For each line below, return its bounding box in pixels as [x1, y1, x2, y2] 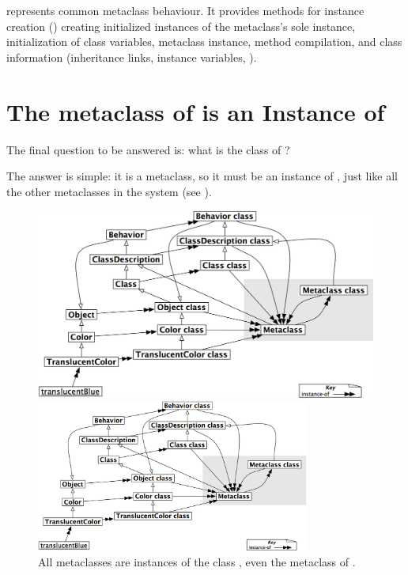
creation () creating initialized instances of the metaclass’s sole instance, [6, 17, 356, 34]
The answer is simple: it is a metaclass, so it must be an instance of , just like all [6, 168, 398, 184]
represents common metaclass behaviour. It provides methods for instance [6, 2, 365, 18]
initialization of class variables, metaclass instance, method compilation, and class [6, 33, 402, 50]
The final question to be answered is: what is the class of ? [6, 141, 290, 157]
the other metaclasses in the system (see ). [6, 183, 212, 199]
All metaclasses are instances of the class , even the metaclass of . [38, 554, 356, 570]
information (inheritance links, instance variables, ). [6, 48, 257, 65]
